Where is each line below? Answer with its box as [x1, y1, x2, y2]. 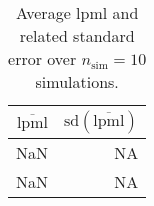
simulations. [35, 70, 119, 93]
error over [8, 47, 77, 70]
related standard [19, 24, 135, 47]
